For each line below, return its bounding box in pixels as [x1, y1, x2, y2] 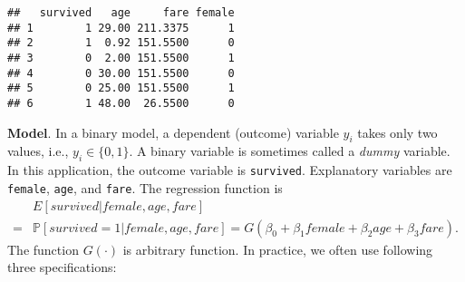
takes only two [357, 122, 438, 141]
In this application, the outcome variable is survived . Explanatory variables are [7, 160, 452, 180]
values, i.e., [7, 141, 69, 160]
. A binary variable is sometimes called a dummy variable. [129, 141, 450, 160]
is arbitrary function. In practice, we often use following [122, 239, 433, 258]
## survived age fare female [7, 6, 235, 19]
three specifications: [7, 258, 117, 277]
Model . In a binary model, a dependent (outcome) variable [7, 122, 339, 141]
